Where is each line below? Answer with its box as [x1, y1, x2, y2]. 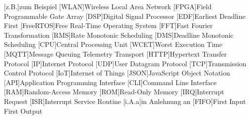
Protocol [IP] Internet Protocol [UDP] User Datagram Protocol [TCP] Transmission [4, 58, 247, 68]
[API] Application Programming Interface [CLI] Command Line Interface [4, 77, 217, 87]
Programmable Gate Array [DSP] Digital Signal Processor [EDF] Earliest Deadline [4, 11, 246, 21]
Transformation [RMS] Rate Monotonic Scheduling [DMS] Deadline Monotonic [4, 30, 234, 40]
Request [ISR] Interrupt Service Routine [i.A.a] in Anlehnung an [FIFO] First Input [4, 96, 246, 106]
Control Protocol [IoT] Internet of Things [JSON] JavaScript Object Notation [4, 68, 230, 78]
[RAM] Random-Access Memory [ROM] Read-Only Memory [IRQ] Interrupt [4, 87, 224, 97]
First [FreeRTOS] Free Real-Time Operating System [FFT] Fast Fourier [4, 20, 213, 30]
